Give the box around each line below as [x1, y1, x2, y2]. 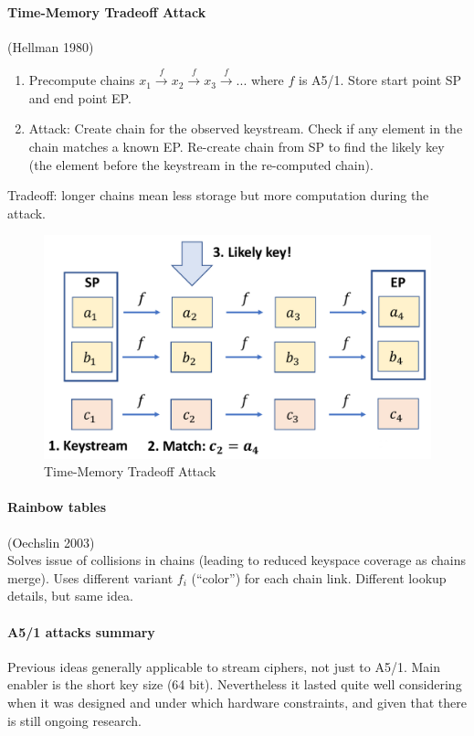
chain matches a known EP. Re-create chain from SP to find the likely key [28, 136, 445, 155]
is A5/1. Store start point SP [298, 70, 462, 90]
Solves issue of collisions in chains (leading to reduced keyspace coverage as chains [7, 550, 466, 570]
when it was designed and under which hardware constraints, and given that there [7, 692, 467, 711]
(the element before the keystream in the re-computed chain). [28, 155, 374, 174]
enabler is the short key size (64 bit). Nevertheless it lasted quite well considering [7, 675, 462, 694]
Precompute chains [28, 70, 135, 90]
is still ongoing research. [7, 710, 142, 730]
